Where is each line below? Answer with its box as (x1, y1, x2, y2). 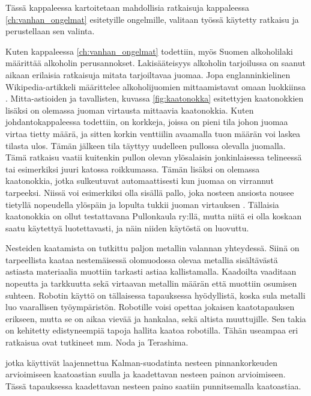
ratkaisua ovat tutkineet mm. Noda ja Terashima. (5, 336, 189, 349)
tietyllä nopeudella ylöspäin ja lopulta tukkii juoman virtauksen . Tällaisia (5, 198, 279, 210)
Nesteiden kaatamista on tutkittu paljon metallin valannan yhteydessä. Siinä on (5, 242, 300, 254)
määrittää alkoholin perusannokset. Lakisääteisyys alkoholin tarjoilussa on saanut (5, 56, 306, 69)
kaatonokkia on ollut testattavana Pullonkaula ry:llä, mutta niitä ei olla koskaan (5, 210, 302, 222)
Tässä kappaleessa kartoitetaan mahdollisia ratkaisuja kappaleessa (5, 1, 250, 13)
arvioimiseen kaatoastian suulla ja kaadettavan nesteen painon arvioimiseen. (5, 368, 286, 380)
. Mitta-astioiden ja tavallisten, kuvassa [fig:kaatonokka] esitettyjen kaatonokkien (5, 92, 304, 105)
